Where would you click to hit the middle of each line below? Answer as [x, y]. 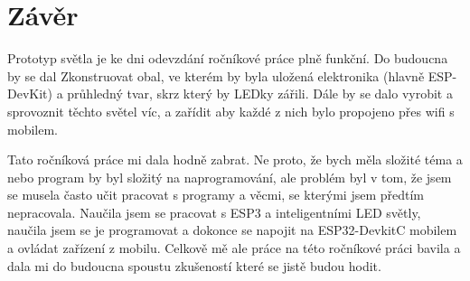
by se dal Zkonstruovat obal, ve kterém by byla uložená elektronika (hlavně [216, 75]
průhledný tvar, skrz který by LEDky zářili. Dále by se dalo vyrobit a [260, 94]
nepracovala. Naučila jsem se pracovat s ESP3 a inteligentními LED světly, [214, 212]
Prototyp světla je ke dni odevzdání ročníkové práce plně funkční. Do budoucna [228, 58]
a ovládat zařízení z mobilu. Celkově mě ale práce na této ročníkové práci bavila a [234, 248]
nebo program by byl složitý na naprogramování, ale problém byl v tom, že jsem [230, 177]
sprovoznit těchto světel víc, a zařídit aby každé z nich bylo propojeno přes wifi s [231, 111]
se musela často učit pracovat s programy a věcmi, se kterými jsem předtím [216, 195]
